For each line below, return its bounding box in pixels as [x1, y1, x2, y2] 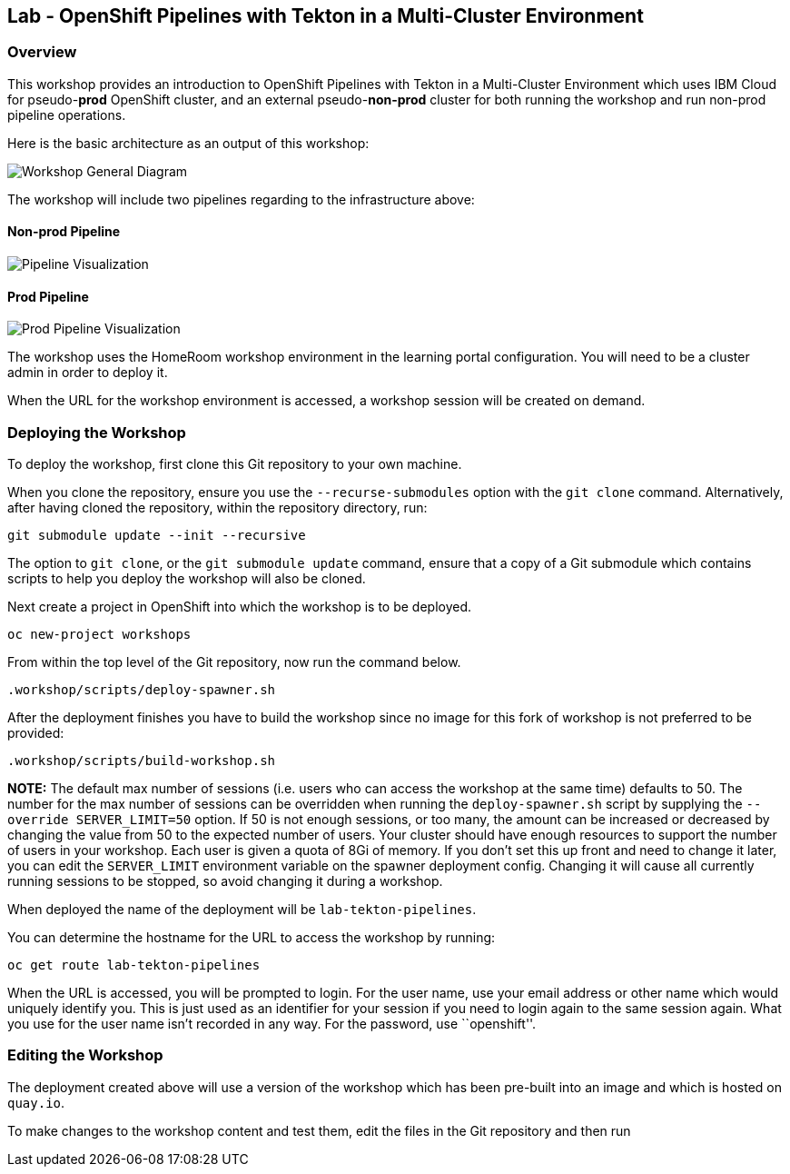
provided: [7, 724, 64, 741]
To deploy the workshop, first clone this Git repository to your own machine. [7, 455, 462, 472]
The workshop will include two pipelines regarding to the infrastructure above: [7, 191, 475, 207]
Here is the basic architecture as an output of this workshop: [7, 134, 370, 151]
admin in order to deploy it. [7, 364, 168, 381]
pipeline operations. [7, 106, 126, 123]
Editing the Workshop [7, 1046, 163, 1065]
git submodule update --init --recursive [7, 527, 306, 542]
